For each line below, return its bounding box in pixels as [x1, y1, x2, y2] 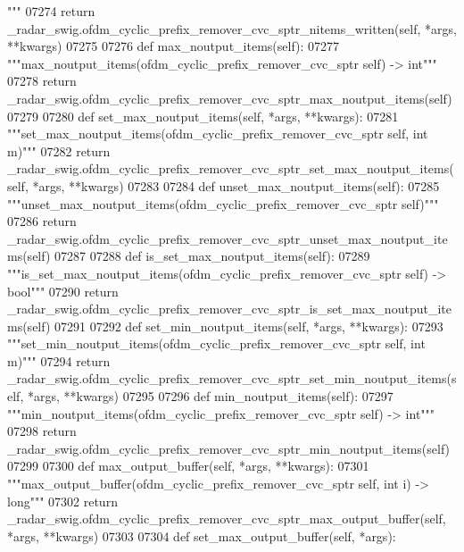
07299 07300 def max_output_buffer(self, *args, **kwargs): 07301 [7, 456, 369, 475]
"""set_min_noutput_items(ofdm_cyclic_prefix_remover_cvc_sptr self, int [7, 334, 426, 353]
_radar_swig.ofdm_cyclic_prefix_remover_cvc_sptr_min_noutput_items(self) [7, 439, 451, 457]
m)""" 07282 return [7, 141, 111, 160]
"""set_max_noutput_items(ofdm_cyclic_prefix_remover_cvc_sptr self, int [7, 124, 428, 143]
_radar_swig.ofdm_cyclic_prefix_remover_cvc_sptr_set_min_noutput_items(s [7, 369, 457, 388]
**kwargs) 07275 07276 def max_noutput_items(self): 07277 [7, 37, 340, 55]
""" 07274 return [7, 2, 95, 20]
